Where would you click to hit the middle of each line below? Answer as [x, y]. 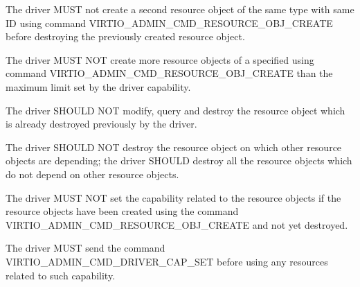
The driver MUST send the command [85, 248]
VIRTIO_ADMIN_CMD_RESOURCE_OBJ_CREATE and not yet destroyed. [177, 224]
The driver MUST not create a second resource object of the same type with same [180, 9]
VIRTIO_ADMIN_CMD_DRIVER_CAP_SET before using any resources [167, 261]
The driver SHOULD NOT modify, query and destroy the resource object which [175, 110]
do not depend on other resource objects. [92, 174]
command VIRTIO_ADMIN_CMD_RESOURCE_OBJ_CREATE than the [169, 73]
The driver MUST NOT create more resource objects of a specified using [160, 59]
